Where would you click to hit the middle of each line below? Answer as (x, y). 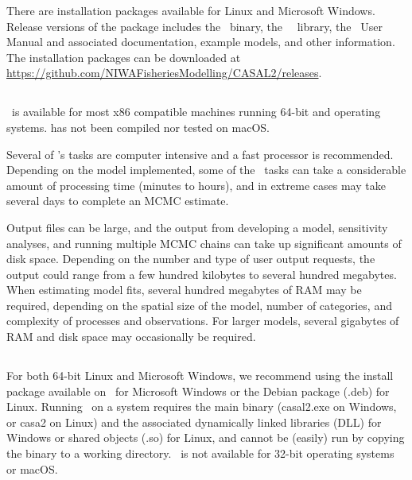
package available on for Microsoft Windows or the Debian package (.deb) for (198, 391)
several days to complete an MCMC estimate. (118, 201)
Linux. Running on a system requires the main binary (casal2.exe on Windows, (202, 406)
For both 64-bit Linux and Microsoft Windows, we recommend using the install (200, 375)
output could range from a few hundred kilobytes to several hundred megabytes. (202, 274)
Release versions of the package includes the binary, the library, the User (194, 26)
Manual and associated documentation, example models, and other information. (201, 42)
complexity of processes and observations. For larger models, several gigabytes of (203, 321)
